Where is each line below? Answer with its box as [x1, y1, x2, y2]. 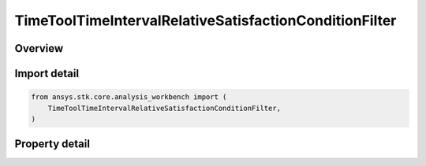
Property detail [14, 138, 91, 151]
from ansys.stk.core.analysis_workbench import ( [31, 93, 227, 101]
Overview [14, 42, 64, 55]
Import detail [14, 67, 79, 80]
